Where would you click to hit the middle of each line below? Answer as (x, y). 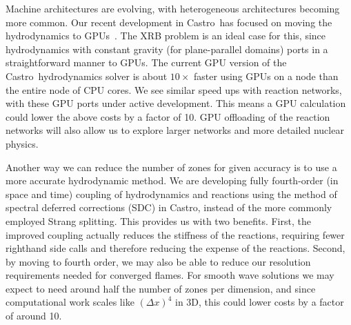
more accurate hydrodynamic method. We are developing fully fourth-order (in (172, 180)
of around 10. (34, 316)
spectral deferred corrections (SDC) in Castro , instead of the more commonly (169, 207)
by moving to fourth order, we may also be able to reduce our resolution (158, 261)
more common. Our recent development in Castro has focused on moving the (169, 22)
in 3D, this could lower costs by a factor (260, 302)
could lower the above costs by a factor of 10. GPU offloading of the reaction (168, 116)
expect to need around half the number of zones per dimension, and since (161, 288)
